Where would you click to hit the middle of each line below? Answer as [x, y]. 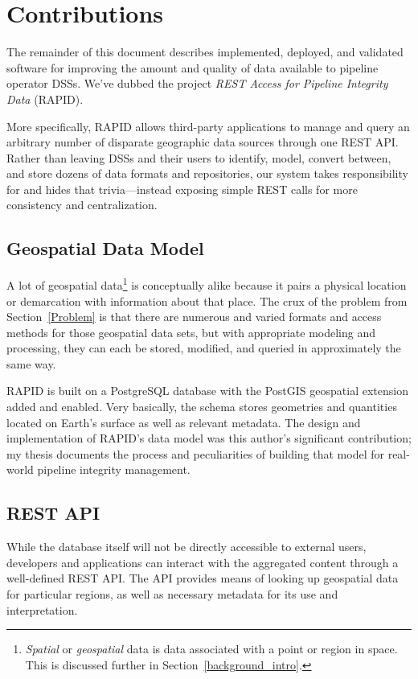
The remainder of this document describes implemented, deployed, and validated [205, 52]
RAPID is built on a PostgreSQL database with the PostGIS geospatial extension [207, 391]
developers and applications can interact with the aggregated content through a [203, 562]
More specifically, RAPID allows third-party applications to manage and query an [208, 126]
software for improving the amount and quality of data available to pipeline [193, 67]
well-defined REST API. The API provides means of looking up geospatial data [203, 578]
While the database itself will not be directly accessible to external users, [186, 547]
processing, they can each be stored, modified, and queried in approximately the [204, 348]
